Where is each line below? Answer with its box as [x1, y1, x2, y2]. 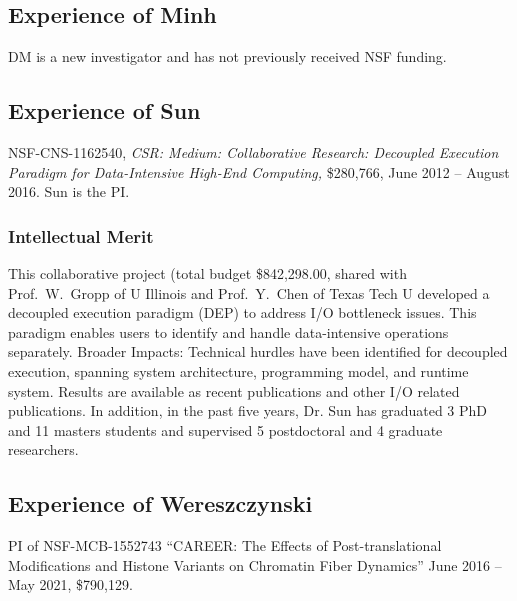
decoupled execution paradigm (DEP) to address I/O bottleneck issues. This [8, 302, 477, 323]
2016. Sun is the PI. [8, 181, 130, 202]
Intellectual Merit [8, 223, 154, 248]
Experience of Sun [8, 95, 201, 126]
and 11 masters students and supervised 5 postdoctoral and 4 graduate [8, 419, 443, 440]
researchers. [8, 439, 79, 460]
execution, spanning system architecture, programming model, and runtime [8, 360, 469, 381]
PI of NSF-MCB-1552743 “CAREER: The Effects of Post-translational [8, 535, 442, 556]
